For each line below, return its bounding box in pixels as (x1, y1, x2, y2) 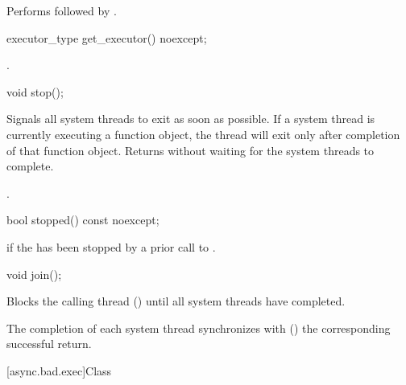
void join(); (6, 265, 62, 282)
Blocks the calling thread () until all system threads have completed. (6, 293, 346, 309)
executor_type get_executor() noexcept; (6, 29, 207, 46)
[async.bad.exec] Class (6, 362, 112, 379)
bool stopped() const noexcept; (6, 211, 159, 228)
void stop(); (6, 83, 64, 100)
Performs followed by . (6, 2, 117, 18)
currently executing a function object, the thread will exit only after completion (6, 125, 400, 142)
